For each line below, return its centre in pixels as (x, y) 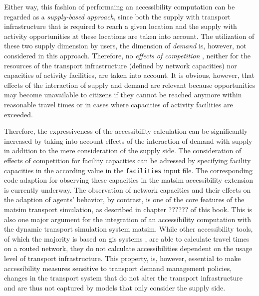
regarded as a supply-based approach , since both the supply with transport (117, 16)
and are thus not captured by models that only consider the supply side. (115, 287)
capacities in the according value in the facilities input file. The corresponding (129, 170)
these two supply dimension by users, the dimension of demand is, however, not (125, 46)
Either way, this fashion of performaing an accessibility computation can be (120, 6)
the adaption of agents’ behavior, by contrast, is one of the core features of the (124, 199)
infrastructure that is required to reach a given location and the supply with (121, 26)
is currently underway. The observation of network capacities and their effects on (128, 189)
